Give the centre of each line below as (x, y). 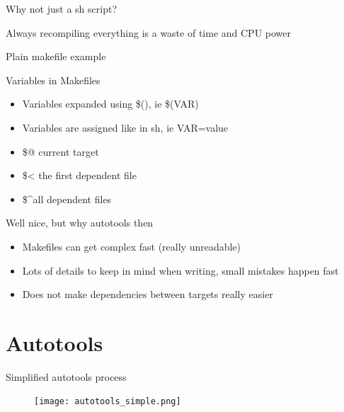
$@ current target (61, 151)
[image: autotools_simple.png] (108, 402)
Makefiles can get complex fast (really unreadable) (132, 246)
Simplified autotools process (66, 376)
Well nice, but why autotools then (80, 223)
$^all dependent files (67, 199)
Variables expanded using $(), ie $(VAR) (110, 104)
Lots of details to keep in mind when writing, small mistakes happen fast (180, 270)
